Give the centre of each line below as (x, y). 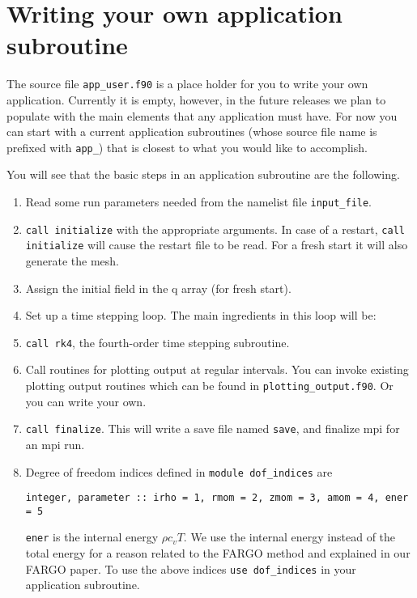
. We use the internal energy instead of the (289, 537)
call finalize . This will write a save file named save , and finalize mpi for (213, 428)
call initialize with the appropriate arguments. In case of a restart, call (215, 229)
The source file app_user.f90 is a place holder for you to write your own (187, 84)
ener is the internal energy (92, 537)
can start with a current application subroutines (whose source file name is (192, 131)
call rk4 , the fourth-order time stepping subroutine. (157, 342)
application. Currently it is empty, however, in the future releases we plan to (196, 99)
